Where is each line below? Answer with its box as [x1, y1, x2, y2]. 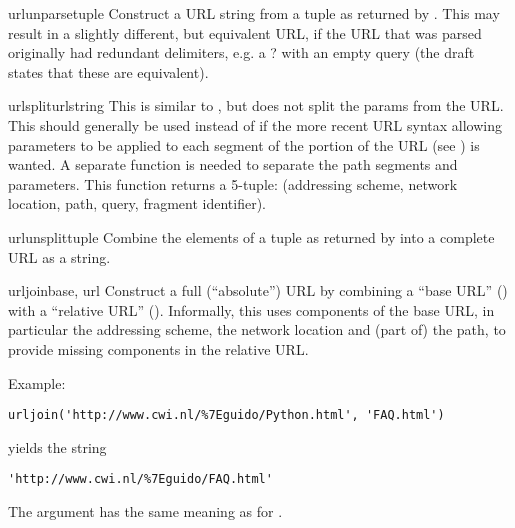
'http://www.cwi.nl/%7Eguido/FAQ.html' [8, 472, 273, 487]
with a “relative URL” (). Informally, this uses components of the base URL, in [8, 299, 495, 320]
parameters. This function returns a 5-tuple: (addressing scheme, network [8, 173, 458, 194]
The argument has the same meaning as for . [8, 501, 283, 521]
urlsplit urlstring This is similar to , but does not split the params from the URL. [8, 95, 504, 116]
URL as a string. [8, 246, 111, 267]
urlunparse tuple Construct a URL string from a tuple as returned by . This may [8, 3, 500, 23]
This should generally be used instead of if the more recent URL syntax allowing [8, 114, 502, 135]
